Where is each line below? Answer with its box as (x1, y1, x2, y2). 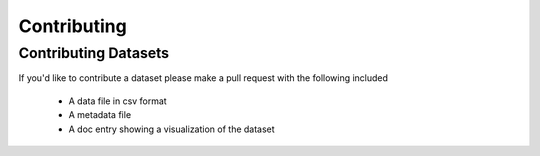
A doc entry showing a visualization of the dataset (68, 123, 275, 135)
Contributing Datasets (18, 44, 170, 62)
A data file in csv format (68, 95, 167, 107)
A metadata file (68, 109, 132, 121)
